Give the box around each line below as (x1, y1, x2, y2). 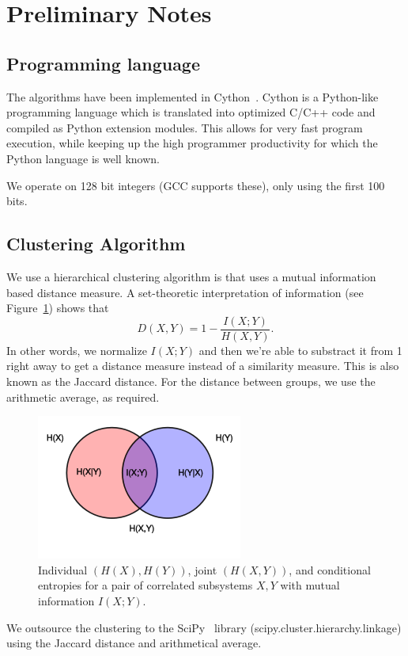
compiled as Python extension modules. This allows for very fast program (6, 119, 363, 135)
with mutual (280, 577, 340, 593)
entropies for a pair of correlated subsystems (38, 577, 253, 593)
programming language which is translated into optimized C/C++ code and (6, 104, 376, 120)
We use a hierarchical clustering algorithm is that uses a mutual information (6, 268, 376, 284)
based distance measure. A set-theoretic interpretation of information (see (6, 284, 364, 300)
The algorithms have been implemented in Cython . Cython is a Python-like (6, 88, 379, 105)
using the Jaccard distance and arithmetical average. (6, 635, 262, 651)
